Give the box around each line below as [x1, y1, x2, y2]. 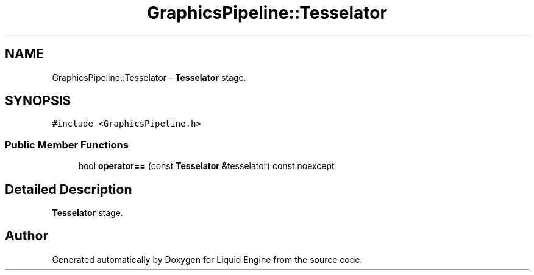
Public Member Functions [5, 138, 129, 151]
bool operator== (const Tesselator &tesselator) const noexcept [78, 161, 335, 172]
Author [5, 228, 48, 244]
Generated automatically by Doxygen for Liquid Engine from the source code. [52, 254, 363, 265]
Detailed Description [5, 181, 132, 197]
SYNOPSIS [5, 93, 71, 109]
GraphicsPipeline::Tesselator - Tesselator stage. [52, 72, 246, 83]
